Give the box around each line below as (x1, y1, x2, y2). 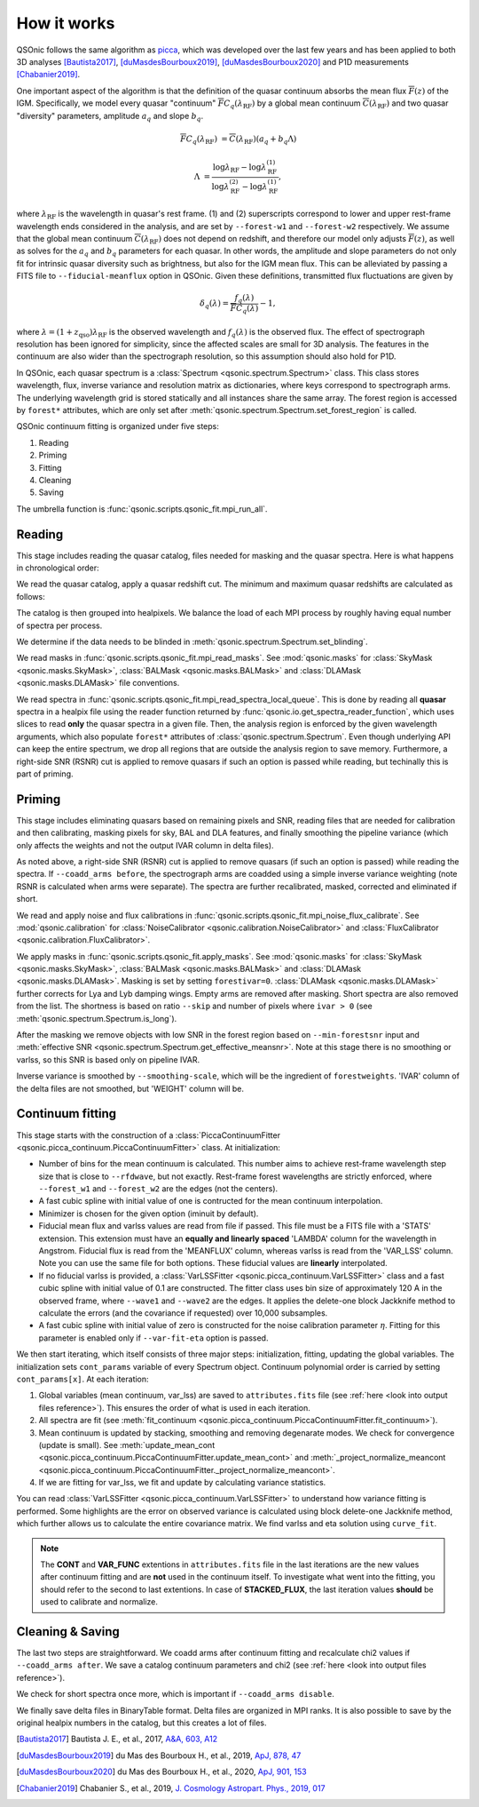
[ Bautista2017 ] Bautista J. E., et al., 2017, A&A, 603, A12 (16, 1733, 218, 1745)
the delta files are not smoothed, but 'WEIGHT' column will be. (16, 1083, 244, 1094)
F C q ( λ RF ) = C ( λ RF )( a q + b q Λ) (180, 133, 297, 146)
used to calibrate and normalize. (40, 1596, 159, 1607)
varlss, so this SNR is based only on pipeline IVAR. (16, 1054, 200, 1065)
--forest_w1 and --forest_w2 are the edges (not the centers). (38, 1183, 279, 1194)
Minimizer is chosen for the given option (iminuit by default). (38, 1208, 259, 1219)
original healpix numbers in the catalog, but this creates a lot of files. (16, 1717, 267, 1728)
